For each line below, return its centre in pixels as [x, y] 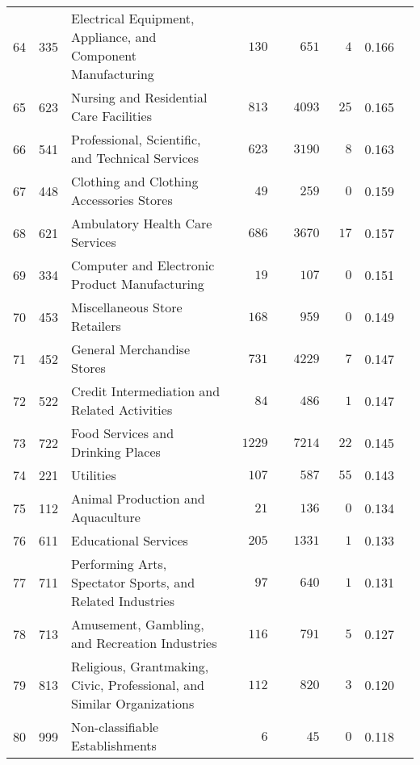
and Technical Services [135, 158]
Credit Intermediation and [146, 391]
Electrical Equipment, [133, 18]
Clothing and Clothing [135, 181]
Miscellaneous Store [127, 307]
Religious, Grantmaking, [140, 666]
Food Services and [123, 433]
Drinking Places [116, 451]
